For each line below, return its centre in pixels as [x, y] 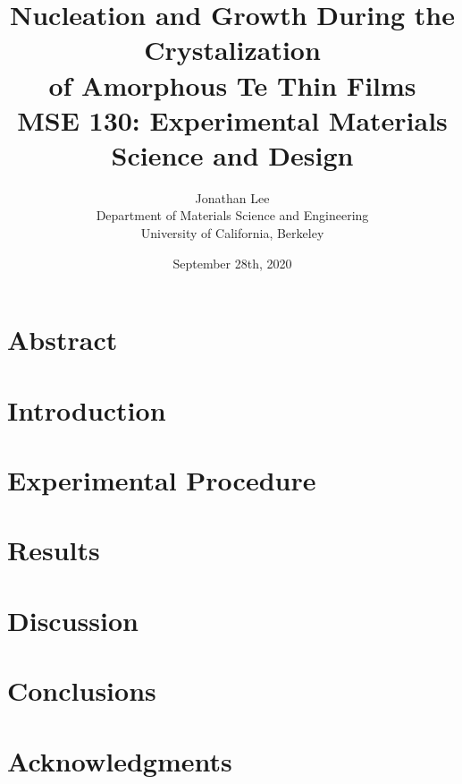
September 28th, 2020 [232, 263]
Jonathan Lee [232, 197]
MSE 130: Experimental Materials [232, 119]
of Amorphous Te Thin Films [232, 85]
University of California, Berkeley [232, 233]
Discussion [73, 620]
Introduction [87, 409]
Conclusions [82, 690]
